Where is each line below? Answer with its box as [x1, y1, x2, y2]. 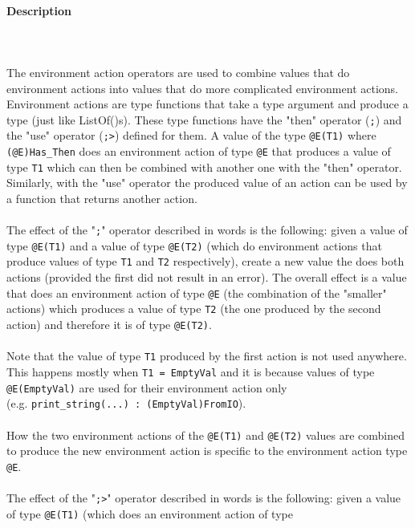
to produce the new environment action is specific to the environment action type [6, 442, 408, 459]
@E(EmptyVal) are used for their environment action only [6, 379, 287, 396]
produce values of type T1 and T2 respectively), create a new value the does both [6, 253, 405, 270]
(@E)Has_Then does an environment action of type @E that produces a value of [6, 143, 391, 160]
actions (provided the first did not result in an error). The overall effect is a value [6, 269, 407, 286]
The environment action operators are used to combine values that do [6, 63, 350, 80]
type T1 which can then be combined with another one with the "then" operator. [6, 158, 402, 175]
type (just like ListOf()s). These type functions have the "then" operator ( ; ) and [6, 111, 402, 128]
